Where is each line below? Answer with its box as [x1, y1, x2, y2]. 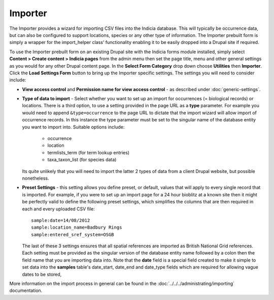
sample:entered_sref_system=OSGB [31, 232, 114, 237]
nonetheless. [22, 175, 49, 181]
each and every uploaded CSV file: [22, 205, 95, 212]
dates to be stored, [22, 271, 62, 277]
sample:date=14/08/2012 [31, 218, 90, 223]
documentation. [9, 287, 43, 293]
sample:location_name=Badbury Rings [31, 225, 122, 230]
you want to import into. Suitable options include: [22, 124, 125, 130]
